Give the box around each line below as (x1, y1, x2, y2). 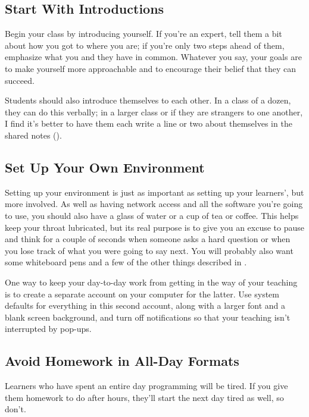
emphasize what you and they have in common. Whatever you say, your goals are (5, 51, 302, 63)
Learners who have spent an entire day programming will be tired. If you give (5, 380, 288, 392)
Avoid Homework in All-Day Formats (5, 352, 239, 370)
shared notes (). (5, 128, 62, 141)
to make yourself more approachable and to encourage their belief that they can (5, 62, 296, 74)
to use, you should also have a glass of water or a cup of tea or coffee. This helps (5, 209, 299, 221)
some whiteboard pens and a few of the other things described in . (5, 256, 247, 268)
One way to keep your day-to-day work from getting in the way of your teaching (5, 275, 298, 288)
